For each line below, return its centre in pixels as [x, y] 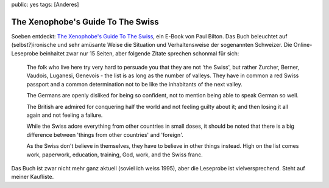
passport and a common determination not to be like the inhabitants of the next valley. [135, 84]
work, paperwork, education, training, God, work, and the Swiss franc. [115, 155]
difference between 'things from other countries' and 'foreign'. [105, 134]
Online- [303, 45]
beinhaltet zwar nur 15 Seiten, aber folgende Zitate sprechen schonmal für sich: [140, 53]
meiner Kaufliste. [33, 177]
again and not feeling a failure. [65, 115]
